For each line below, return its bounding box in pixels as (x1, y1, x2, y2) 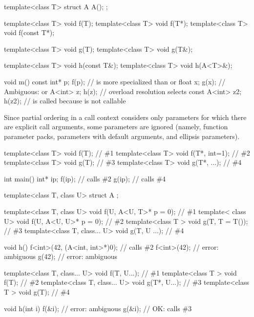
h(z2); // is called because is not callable (4, 96, 126, 106)
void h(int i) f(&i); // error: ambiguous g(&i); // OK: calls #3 (4, 303, 192, 313)
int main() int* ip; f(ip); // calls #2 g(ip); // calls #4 (4, 173, 166, 183)
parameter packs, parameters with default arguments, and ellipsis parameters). (4, 131, 240, 141)
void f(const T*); (4, 27, 55, 38)
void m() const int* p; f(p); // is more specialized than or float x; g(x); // (4, 76, 226, 86)
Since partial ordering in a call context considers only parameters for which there (4, 112, 247, 122)
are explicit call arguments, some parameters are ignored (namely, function (4, 121, 228, 132)
